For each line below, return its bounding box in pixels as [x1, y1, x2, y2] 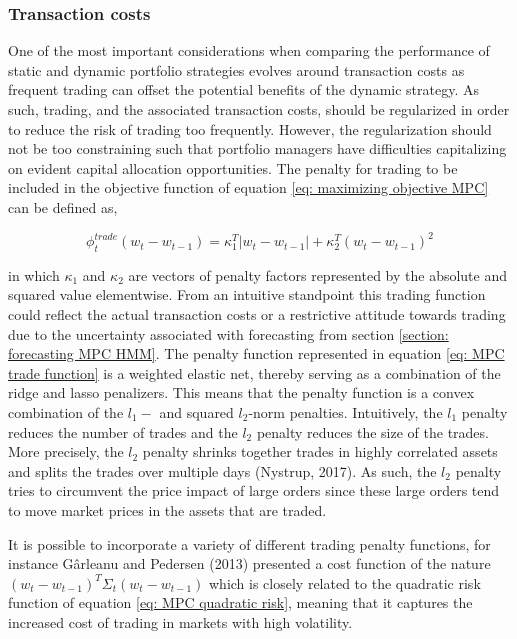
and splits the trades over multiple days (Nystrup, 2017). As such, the [8, 460, 437, 481]
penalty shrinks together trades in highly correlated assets [142, 441, 498, 462]
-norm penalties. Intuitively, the [248, 402, 443, 423]
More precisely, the [8, 441, 124, 462]
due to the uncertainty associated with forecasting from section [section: [8, 323, 449, 344]
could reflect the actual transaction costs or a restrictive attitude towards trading [8, 304, 506, 325]
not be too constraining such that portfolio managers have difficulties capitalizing [8, 138, 507, 159]
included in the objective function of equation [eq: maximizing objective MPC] [8, 177, 489, 198]
